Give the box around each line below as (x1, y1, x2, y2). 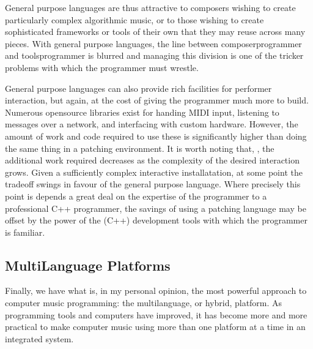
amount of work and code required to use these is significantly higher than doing (5, 129, 307, 142)
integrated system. (5, 332, 74, 345)
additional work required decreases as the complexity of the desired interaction (5, 154, 300, 167)
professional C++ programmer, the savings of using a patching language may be (5, 201, 306, 214)
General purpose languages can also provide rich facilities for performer (5, 81, 272, 94)
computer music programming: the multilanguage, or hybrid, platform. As (5, 296, 282, 309)
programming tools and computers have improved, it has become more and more (5, 308, 307, 321)
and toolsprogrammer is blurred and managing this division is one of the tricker (5, 49, 304, 62)
